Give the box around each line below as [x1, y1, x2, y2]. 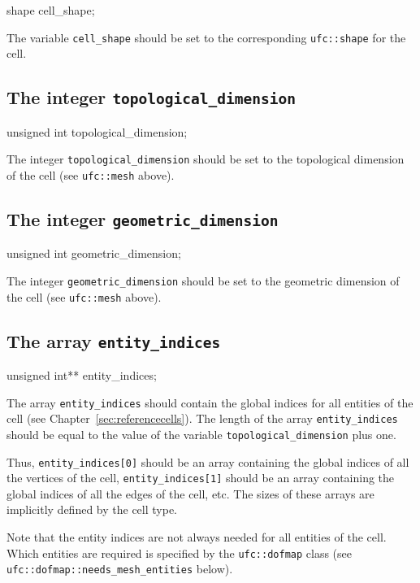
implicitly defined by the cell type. [6, 501, 178, 518]
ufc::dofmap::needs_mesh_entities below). [6, 560, 233, 577]
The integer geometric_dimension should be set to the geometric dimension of [6, 272, 400, 289]
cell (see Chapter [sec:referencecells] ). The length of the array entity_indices [6, 410, 398, 427]
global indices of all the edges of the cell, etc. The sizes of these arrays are [6, 485, 375, 502]
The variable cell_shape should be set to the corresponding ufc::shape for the [6, 28, 406, 46]
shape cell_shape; [6, 2, 95, 18]
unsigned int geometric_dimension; [6, 245, 181, 262]
